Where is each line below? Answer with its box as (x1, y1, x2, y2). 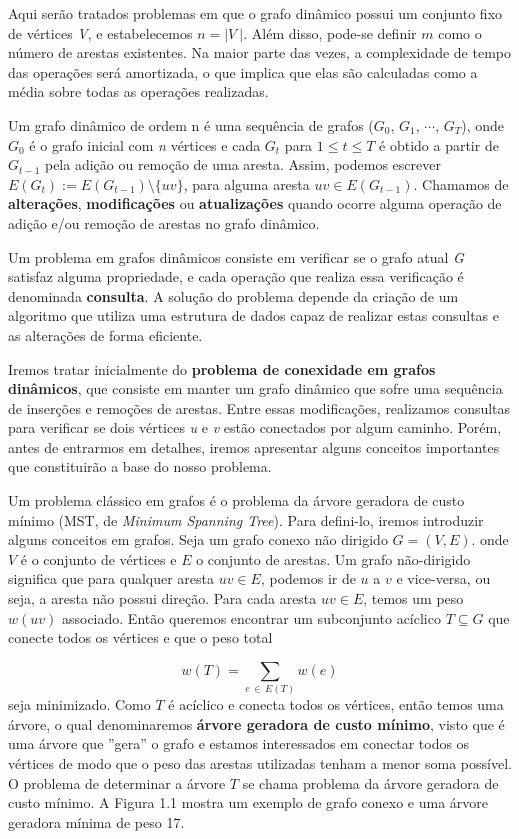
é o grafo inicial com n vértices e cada (29, 134, 261, 155)
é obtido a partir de (379, 134, 499, 155)
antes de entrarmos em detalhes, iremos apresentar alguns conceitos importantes (8, 436, 500, 457)
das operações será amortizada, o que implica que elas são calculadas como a (8, 61, 478, 82)
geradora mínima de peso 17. (8, 811, 185, 832)
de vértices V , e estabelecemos (8, 22, 193, 43)
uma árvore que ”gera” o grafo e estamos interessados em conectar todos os (8, 733, 470, 754)
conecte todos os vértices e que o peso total (8, 627, 273, 648)
